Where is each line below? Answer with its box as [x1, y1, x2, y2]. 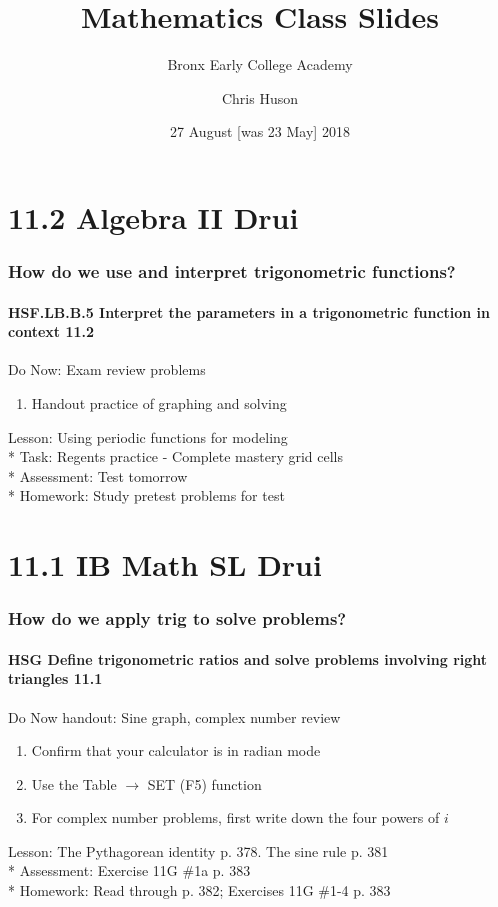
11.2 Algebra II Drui [8, 196, 299, 237]
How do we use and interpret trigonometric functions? [8, 259, 456, 284]
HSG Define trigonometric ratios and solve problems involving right [8, 648, 488, 669]
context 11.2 [8, 321, 95, 342]
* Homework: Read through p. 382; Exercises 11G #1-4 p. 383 [8, 880, 391, 901]
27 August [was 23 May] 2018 [170, 121, 350, 142]
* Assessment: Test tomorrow [8, 465, 188, 486]
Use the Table [31, 773, 117, 794]
